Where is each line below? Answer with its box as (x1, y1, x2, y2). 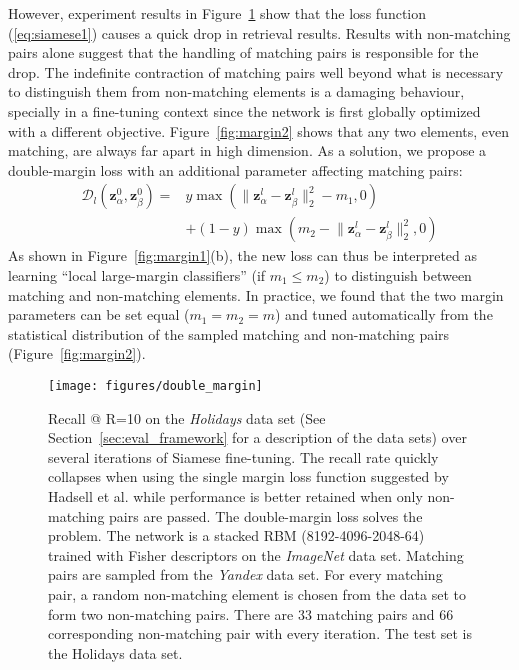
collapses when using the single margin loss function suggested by (48, 466, 449, 487)
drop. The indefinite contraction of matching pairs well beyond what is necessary (8, 61, 504, 82)
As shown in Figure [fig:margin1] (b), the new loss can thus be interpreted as (8, 245, 478, 266)
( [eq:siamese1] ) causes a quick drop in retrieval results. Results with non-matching (8, 22, 511, 43)
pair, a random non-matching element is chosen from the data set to (48, 583, 466, 604)
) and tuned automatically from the (275, 304, 493, 325)
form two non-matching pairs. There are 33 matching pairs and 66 (48, 603, 454, 624)
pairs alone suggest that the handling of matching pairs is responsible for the (8, 42, 479, 63)
